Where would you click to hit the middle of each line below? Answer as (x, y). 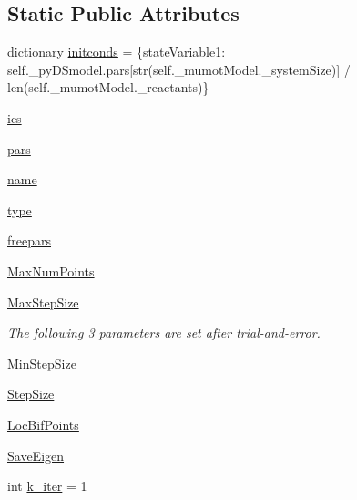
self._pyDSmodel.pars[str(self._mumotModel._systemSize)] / (179, 69)
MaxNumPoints (51, 271)
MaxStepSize (43, 302)
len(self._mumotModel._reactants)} (108, 87)
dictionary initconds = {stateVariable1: (117, 52)
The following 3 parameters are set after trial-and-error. (164, 333)
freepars (29, 240)
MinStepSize (42, 363)
